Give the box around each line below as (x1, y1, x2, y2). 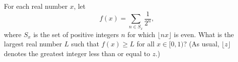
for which (127, 29, 155, 39)
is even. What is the (173, 29, 234, 39)
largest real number (4, 39, 62, 49)
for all (136, 39, 155, 49)
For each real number (4, 1, 68, 11)
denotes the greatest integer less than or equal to (4, 48, 151, 58)
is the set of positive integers (33, 29, 119, 39)
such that (71, 39, 99, 49)
